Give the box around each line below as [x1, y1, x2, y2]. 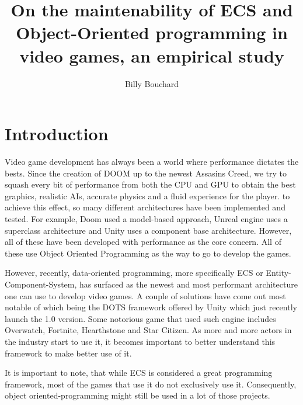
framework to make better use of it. [5, 347, 132, 359]
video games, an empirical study [19, 43, 284, 67]
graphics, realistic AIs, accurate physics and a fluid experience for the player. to [5, 189, 290, 202]
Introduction [5, 122, 109, 146]
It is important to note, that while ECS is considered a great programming [5, 366, 273, 379]
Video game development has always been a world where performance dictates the [5, 155, 299, 168]
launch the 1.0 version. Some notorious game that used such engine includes [5, 312, 276, 324]
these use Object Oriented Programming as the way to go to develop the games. [5, 247, 291, 259]
